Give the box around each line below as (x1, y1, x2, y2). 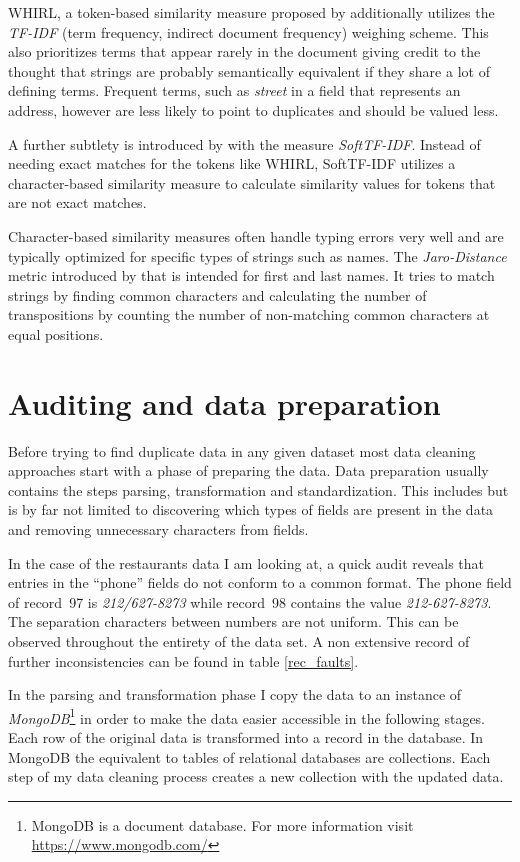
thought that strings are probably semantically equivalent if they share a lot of (8, 60, 490, 81)
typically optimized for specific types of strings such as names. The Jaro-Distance (8, 245, 507, 266)
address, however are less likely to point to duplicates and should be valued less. (8, 99, 499, 120)
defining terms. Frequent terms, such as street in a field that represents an (8, 80, 461, 101)
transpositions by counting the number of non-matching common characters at (8, 304, 490, 325)
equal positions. (8, 323, 104, 344)
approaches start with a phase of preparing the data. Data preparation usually (8, 460, 489, 481)
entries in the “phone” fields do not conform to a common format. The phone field (8, 572, 512, 593)
